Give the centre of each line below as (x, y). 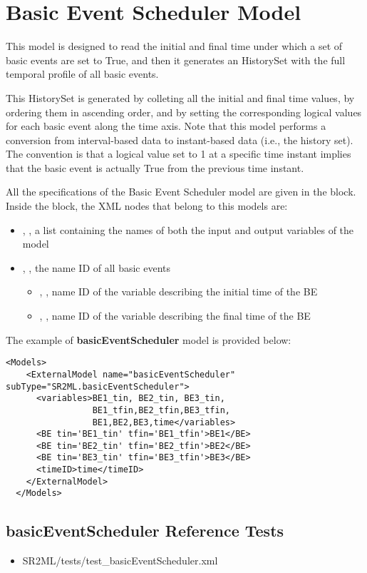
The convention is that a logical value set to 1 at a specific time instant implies (179, 154)
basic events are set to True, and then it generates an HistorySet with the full (176, 60)
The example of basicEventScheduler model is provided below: (149, 339)
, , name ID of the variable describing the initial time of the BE (179, 291)
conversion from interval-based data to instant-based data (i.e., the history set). (180, 140)
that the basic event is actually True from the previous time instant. (155, 167)
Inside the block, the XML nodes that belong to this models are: (147, 206)
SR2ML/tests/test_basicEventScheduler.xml (120, 561)
